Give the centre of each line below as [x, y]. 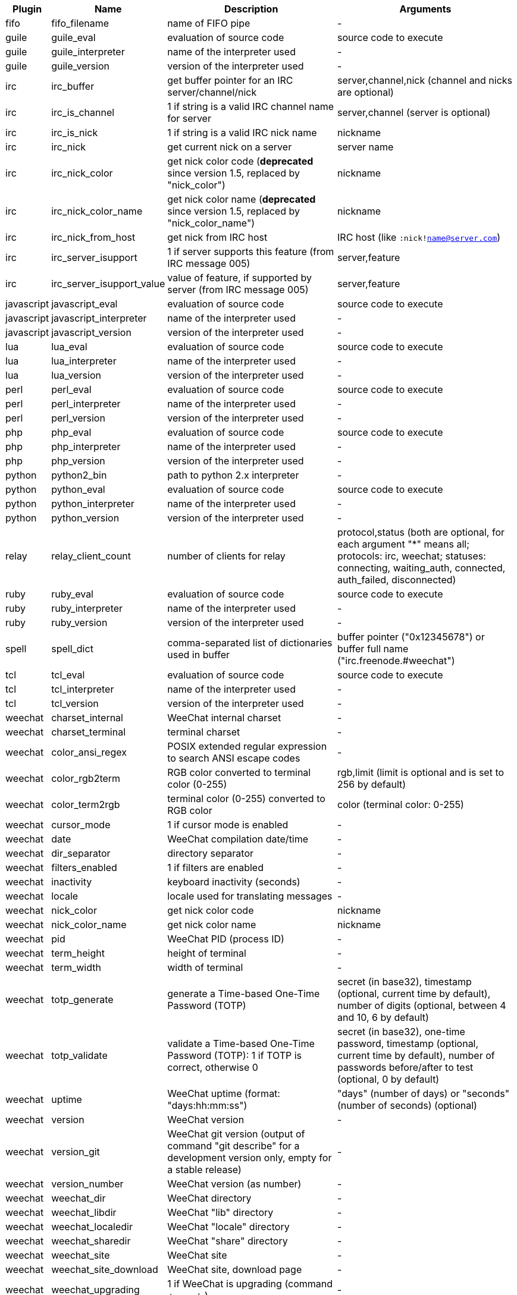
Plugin [27, 9]
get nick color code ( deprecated [240, 161]
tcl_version [75, 703]
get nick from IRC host [217, 237]
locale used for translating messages [250, 896]
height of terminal [207, 953]
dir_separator [81, 853]
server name [366, 147]
